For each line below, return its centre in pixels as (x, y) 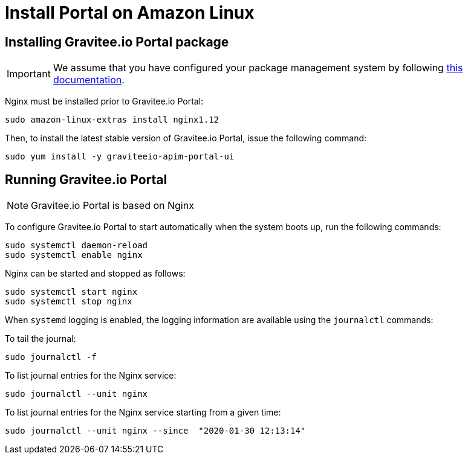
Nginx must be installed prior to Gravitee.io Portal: (104, 101)
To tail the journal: (41, 339)
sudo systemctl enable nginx (74, 255)
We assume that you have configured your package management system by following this (258, 68)
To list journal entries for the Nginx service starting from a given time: (143, 412)
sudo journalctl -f (51, 357)
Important (29, 74)
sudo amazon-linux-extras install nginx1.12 (112, 120)
